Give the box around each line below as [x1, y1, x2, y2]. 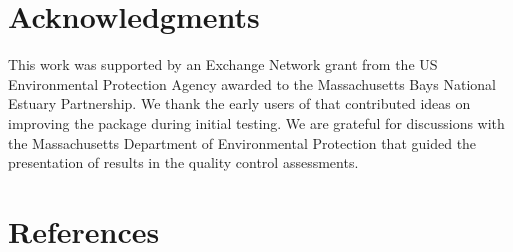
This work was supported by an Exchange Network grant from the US [8, 54, 438, 75]
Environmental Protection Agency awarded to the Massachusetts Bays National [8, 73, 496, 94]
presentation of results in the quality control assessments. [8, 152, 359, 173]
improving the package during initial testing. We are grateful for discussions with [8, 112, 505, 133]
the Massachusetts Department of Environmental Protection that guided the [8, 132, 477, 153]
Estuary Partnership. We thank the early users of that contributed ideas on [8, 93, 471, 114]
